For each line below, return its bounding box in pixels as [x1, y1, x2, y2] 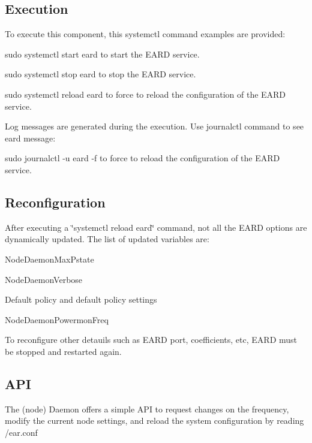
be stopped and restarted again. [5, 345, 122, 357]
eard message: [5, 131, 56, 144]
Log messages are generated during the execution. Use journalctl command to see [5, 120, 304, 132]
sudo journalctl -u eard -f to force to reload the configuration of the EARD [5, 152, 280, 164]
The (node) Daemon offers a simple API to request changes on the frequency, [5, 402, 289, 415]
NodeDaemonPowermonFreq [5, 313, 109, 326]
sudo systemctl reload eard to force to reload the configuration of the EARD [5, 88, 286, 100]
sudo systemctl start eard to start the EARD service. [5, 47, 200, 60]
